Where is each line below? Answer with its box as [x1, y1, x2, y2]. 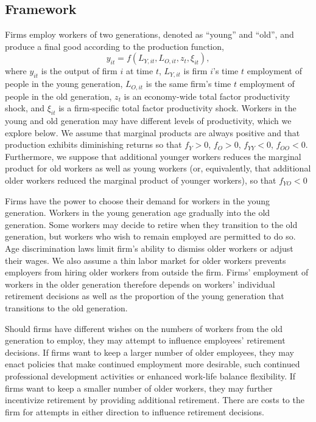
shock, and [5, 102, 45, 114]
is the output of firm [41, 64, 118, 77]
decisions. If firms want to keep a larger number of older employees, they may [5, 345, 294, 358]
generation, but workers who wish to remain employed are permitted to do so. [5, 230, 296, 243]
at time [125, 64, 153, 77]
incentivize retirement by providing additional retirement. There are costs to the [5, 393, 304, 406]
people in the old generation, [5, 89, 112, 102]
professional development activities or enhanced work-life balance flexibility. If [5, 369, 296, 382]
